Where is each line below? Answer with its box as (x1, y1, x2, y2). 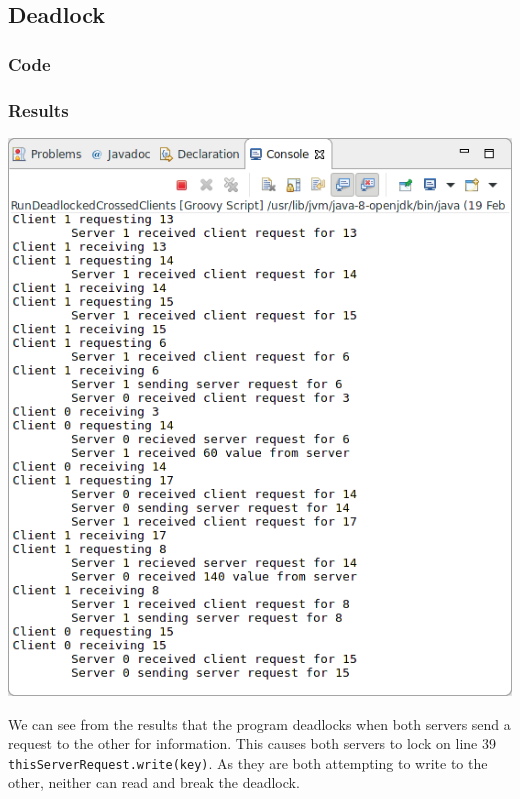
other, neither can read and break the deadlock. (8, 772, 300, 793)
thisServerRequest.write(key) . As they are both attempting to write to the (8, 752, 488, 773)
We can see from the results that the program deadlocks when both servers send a (8, 713, 511, 734)
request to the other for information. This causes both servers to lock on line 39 (8, 733, 496, 754)
